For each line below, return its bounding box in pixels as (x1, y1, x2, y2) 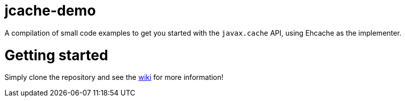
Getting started (5, 46, 108, 64)
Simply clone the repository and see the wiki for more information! (5, 73, 224, 82)
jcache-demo (5, 2, 96, 19)
